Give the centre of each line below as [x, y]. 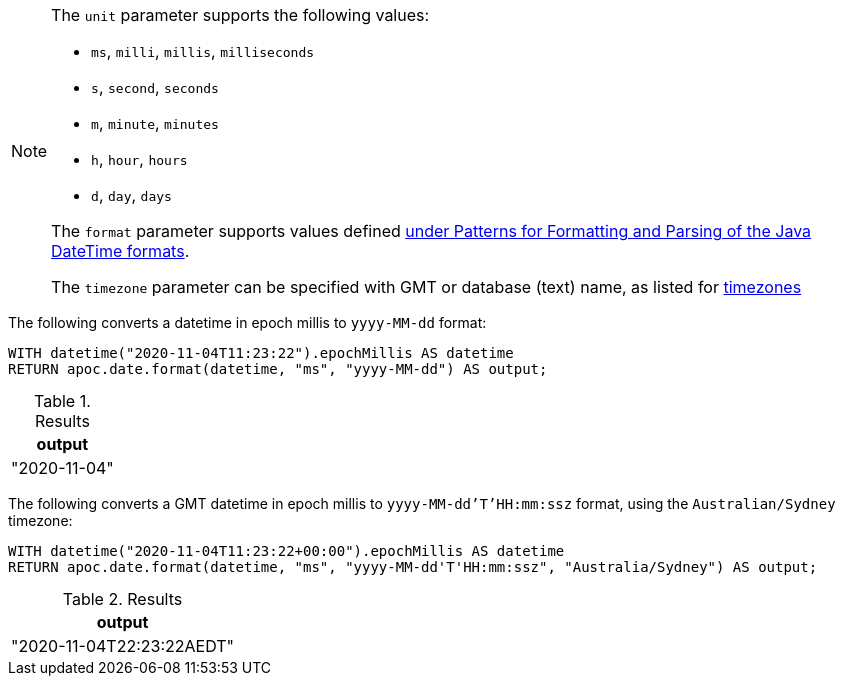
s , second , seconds [155, 87]
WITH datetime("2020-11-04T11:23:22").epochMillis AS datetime [261, 353]
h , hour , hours [139, 159]
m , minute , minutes [155, 123]
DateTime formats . [120, 251]
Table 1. [62, 401]
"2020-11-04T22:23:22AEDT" [123, 646]
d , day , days [131, 195]
